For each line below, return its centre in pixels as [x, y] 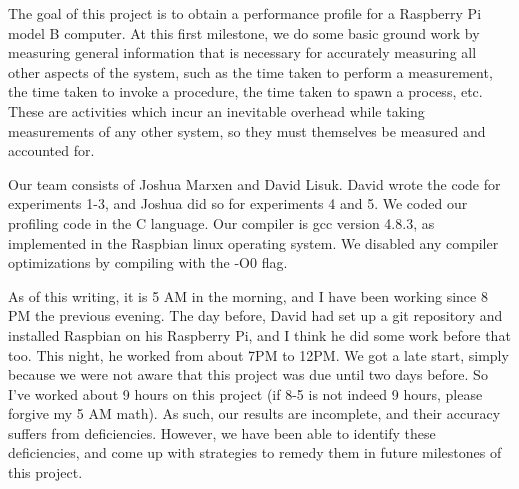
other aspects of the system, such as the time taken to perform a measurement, [250, 71]
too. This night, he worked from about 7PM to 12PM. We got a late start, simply [258, 354]
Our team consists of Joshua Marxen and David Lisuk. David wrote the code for [254, 183]
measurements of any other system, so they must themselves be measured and [247, 130]
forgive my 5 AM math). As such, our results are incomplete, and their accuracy [254, 413]
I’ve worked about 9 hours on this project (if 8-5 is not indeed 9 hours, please [245, 393]
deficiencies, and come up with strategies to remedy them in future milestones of [255, 452]
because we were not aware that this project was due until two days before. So [248, 374]
